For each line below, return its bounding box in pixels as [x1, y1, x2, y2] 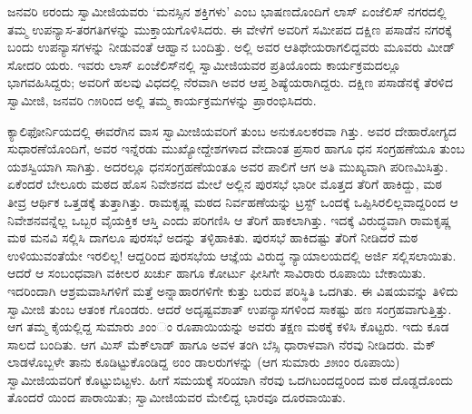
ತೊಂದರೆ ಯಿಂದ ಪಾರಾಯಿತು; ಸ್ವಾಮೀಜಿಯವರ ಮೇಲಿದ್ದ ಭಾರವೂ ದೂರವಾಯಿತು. [7, 388, 346, 407]
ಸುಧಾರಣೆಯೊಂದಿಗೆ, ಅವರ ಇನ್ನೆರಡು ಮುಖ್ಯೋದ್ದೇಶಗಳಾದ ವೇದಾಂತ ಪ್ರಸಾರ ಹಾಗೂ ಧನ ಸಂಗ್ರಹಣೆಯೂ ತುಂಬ [7, 139, 465, 158]
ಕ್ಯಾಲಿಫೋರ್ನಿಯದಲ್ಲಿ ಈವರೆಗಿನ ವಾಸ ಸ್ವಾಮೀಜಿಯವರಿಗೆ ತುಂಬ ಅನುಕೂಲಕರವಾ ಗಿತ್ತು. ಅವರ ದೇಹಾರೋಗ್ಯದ [7, 121, 457, 140]
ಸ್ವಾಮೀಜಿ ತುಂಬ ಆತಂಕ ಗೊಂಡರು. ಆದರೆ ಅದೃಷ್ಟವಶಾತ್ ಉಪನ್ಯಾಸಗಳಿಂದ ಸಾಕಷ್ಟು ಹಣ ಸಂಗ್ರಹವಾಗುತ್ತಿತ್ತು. [7, 299, 452, 318]
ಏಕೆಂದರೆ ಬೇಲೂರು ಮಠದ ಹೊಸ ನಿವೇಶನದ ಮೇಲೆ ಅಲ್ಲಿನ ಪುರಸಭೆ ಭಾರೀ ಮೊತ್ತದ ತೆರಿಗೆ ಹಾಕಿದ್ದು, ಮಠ [7, 174, 442, 193]
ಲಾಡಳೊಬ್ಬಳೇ [7, 352, 65, 371]
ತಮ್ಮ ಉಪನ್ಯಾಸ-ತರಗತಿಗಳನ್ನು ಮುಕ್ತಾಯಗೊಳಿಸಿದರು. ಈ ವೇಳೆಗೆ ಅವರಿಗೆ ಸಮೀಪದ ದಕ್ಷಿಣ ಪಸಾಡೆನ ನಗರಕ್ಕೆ [7, 19, 452, 38]
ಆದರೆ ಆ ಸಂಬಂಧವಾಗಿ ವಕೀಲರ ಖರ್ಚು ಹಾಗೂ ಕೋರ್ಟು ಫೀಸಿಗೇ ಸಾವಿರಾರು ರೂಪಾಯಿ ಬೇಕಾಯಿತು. [7, 263, 427, 282]
